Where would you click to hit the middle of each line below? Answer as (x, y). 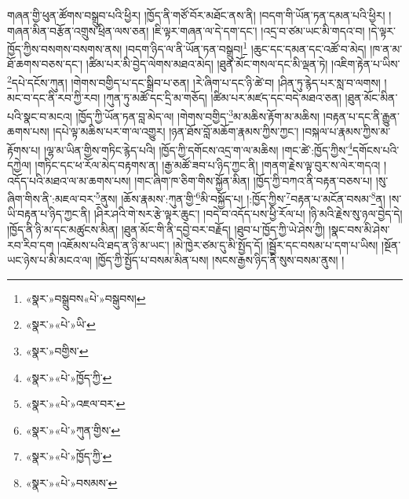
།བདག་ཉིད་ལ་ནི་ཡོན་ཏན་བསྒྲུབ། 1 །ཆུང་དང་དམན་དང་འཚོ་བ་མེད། (246, 47)
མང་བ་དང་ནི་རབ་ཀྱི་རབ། (54, 98)
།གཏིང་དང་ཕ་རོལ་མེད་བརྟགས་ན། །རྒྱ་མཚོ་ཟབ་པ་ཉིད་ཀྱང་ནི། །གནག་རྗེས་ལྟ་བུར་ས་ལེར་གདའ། (208, 164)
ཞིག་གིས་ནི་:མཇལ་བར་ (51, 198)
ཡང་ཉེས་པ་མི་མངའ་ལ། (49, 260)
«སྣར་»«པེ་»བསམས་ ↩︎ (71, 482)
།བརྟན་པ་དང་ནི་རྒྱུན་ (361, 116)
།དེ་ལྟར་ (382, 30)
